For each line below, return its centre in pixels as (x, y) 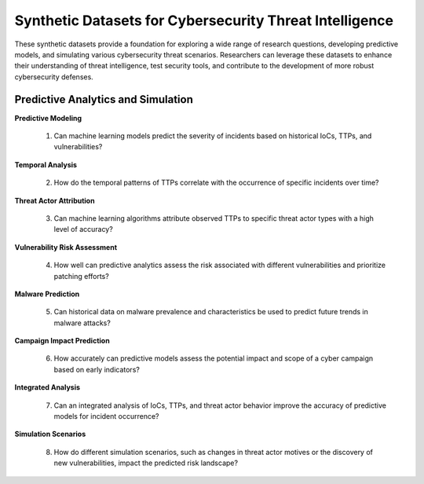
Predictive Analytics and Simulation (104, 99)
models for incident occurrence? (107, 416)
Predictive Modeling (48, 118)
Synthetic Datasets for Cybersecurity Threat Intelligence (204, 20)
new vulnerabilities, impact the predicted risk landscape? (146, 463)
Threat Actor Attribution (55, 200)
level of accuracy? (83, 229)
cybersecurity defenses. (54, 77)
